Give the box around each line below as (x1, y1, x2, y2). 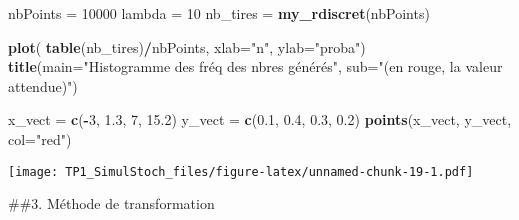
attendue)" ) (8, 75, 78, 96)
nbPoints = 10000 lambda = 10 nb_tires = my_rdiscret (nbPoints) (8, 3, 430, 23)
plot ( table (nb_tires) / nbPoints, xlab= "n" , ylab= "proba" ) (8, 36, 366, 57)
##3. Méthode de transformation (8, 193, 215, 214)
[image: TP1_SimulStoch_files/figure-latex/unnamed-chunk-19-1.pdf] (8, 164, 474, 179)
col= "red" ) (8, 128, 72, 149)
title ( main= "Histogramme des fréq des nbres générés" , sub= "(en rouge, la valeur (8, 56, 503, 77)
